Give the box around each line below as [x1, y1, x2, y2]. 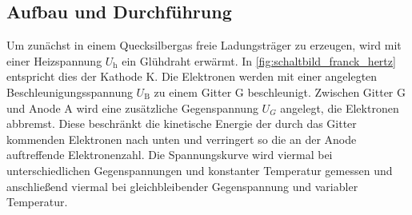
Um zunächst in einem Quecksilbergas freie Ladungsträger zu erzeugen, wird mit [6, 37, 402, 54]
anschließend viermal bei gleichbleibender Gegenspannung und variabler [6, 177, 358, 194]
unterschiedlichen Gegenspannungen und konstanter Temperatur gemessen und [6, 161, 393, 178]
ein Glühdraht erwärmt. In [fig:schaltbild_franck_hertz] [122, 52, 396, 69]
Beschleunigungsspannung [6, 83, 133, 100]
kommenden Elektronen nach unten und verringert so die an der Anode [6, 130, 357, 147]
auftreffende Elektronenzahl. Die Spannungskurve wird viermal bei [6, 146, 333, 163]
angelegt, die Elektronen [280, 99, 399, 116]
